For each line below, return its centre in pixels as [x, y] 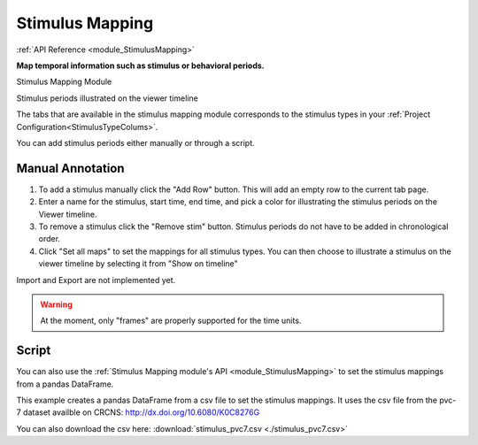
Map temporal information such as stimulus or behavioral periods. [140, 65]
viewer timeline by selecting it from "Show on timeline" [138, 264]
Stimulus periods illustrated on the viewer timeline [107, 98]
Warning [56, 304]
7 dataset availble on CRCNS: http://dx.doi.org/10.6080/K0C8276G [138, 412]
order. [50, 239]
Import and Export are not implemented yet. [96, 280]
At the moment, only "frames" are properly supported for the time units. [171, 321]
